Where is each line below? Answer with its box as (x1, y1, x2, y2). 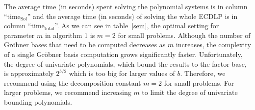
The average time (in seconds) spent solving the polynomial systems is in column (4, 1, 248, 11)
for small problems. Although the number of (118, 30, 251, 40)
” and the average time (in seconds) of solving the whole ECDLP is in (27, 11, 238, 21)
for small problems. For (164, 77, 234, 88)
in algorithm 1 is (45, 30, 95, 40)
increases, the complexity (176, 39, 251, 50)
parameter (4, 30, 35, 40)
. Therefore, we (180, 68, 226, 78)
